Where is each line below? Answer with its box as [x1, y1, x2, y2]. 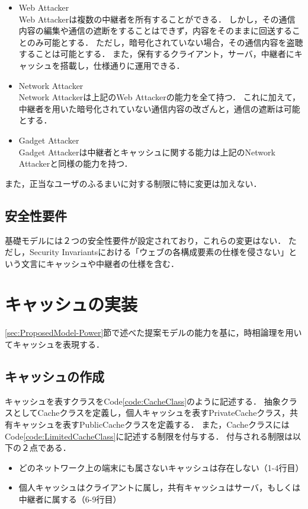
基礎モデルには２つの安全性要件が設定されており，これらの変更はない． [5, 234, 286, 246]
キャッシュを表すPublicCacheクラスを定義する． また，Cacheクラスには [12, 418, 290, 430]
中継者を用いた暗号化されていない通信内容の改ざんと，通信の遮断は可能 [18, 102, 300, 114]
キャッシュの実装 [5, 292, 138, 316]
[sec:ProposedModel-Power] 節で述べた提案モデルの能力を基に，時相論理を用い [5, 326, 302, 339]
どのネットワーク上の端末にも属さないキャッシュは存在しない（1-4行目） [18, 461, 304, 473]
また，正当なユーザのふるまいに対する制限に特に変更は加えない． [5, 177, 262, 189]
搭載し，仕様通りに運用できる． [60, 59, 185, 71]
